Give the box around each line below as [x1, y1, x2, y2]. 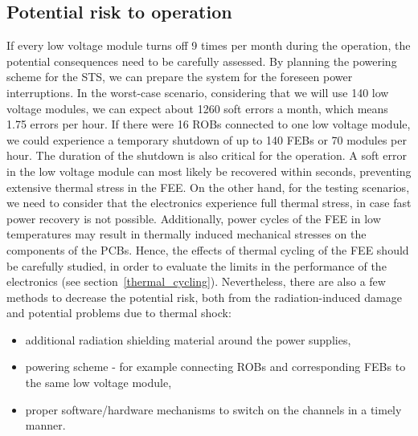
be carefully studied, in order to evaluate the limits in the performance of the [6, 257, 387, 274]
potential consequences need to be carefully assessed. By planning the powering [6, 52, 397, 69]
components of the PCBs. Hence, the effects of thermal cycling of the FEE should [6, 241, 409, 258]
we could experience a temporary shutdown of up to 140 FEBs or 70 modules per [6, 131, 407, 148]
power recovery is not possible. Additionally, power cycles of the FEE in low [6, 210, 381, 226]
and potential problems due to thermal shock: [6, 304, 232, 321]
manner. [25, 417, 66, 434]
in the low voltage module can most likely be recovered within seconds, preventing [6, 162, 412, 179]
